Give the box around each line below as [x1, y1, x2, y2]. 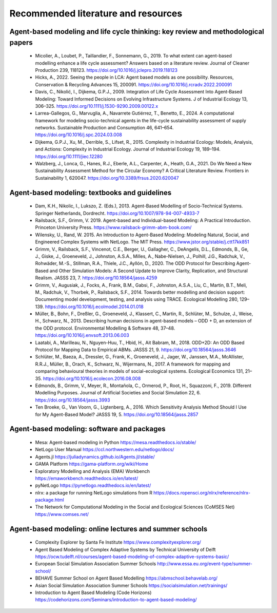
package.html [35, 497, 64, 503]
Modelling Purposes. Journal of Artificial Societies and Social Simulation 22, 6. [35, 390, 201, 396]
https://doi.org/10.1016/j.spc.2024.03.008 [35, 131, 123, 138]
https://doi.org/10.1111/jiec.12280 [35, 153, 103, 159]
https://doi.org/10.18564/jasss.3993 [35, 397, 110, 403]
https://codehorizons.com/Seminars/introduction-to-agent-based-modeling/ [35, 597, 197, 603]
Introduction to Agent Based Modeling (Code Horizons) [35, 589, 152, 596]
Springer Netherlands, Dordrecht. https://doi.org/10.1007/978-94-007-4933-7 [35, 210, 200, 216]
